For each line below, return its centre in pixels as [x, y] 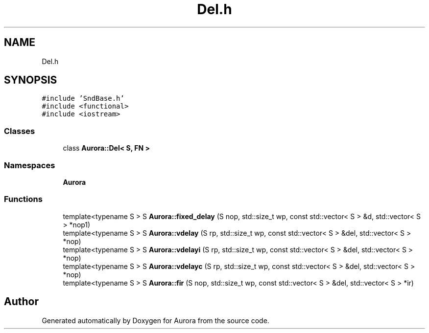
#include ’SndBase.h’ [83, 99]
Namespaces [30, 165]
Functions [23, 199]
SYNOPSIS [31, 80]
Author [21, 302]
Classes [20, 131]
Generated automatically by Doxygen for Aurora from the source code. [155, 320]
